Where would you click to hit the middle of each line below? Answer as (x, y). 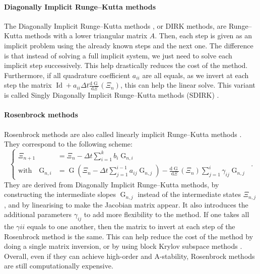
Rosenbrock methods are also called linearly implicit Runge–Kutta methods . (123, 134)
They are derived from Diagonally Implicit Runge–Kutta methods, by (112, 184)
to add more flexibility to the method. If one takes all (167, 214)
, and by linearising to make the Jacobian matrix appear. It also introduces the (126, 204)
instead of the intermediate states (189, 194)
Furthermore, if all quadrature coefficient (67, 75)
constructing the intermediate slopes (60, 194)
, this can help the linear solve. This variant (188, 85)
